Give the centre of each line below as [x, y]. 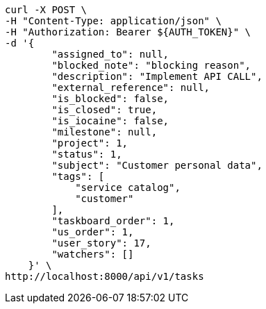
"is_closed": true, [105, 110]
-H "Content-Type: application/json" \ [113, 21]
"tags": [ [78, 176]
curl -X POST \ [46, 10]
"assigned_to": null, [110, 54]
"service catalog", [128, 187]
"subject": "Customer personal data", [157, 165]
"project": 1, [90, 143]
